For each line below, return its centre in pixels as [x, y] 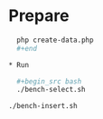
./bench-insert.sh [43, 106]
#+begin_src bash [49, 81]
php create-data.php [55, 40]
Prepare [39, 16]
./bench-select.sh [51, 90]
